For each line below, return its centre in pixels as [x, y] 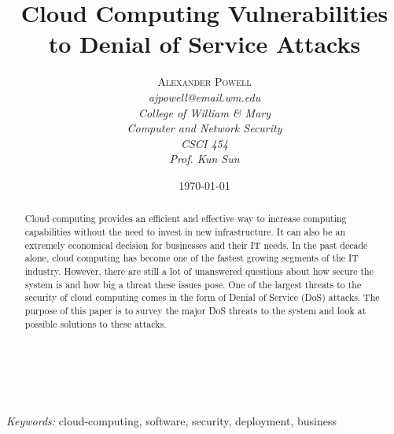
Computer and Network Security [204, 128]
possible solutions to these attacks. [96, 323]
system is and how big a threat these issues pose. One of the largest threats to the [193, 284]
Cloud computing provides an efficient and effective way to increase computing [186, 219]
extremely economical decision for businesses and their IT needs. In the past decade [196, 245]
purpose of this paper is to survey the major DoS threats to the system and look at [195, 310]
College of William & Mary [204, 112]
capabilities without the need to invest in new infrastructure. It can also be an [185, 231]
